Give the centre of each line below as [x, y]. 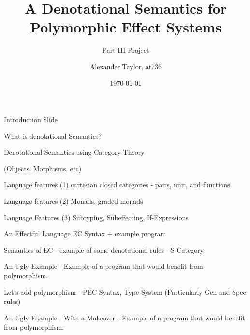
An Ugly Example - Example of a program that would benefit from [103, 266]
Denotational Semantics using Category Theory [74, 152]
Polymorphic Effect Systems [126, 27]
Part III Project [126, 50]
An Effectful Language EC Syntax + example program [85, 233]
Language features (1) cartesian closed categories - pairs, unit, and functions [117, 184]
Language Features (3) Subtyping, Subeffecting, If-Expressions [96, 217]
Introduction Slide [31, 120]
